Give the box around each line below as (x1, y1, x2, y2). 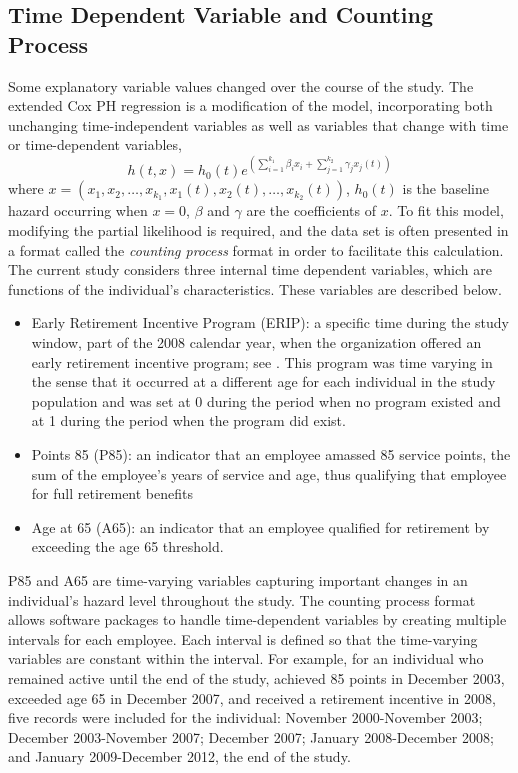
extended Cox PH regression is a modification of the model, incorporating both (8, 95, 493, 116)
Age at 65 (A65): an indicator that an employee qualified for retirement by (31, 516, 490, 537)
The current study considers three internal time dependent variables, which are (8, 259, 492, 280)
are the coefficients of (246, 200, 377, 221)
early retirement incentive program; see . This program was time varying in (31, 351, 493, 372)
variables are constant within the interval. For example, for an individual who (8, 648, 484, 669)
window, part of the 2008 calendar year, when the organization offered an (31, 332, 482, 353)
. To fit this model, (388, 200, 504, 221)
